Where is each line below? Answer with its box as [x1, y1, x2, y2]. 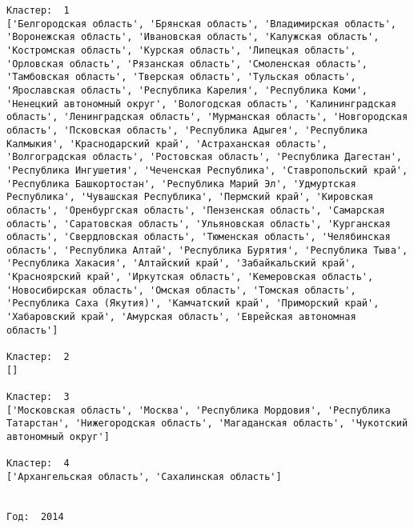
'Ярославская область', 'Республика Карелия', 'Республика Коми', [6, 84, 368, 96]
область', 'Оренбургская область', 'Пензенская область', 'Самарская [6, 204, 385, 216]
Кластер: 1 [6, 5, 70, 16]
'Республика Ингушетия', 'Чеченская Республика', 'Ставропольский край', [6, 164, 408, 176]
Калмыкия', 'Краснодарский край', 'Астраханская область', [6, 138, 328, 150]
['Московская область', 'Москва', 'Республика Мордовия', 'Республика [6, 404, 391, 416]
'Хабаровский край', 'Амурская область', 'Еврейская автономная [6, 311, 356, 323]
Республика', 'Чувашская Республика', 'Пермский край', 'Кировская [6, 191, 374, 203]
